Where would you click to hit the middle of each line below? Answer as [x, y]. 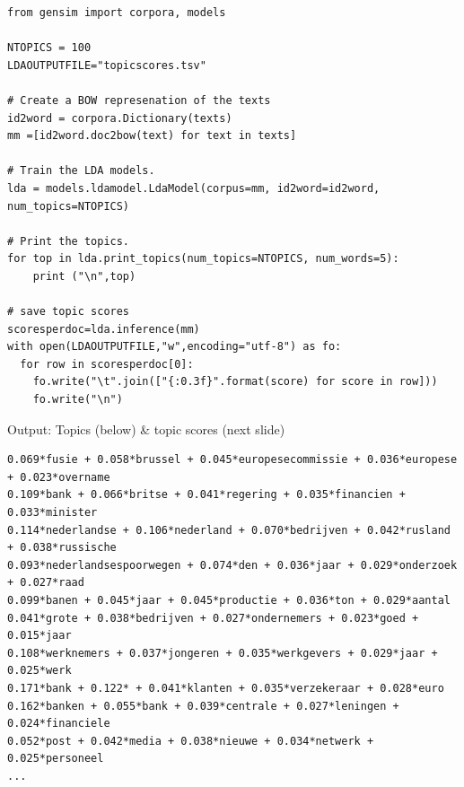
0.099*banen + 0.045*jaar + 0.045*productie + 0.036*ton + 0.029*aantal [229, 600]
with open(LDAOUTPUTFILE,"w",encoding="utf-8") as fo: [175, 347]
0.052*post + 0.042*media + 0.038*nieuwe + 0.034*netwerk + [191, 741]
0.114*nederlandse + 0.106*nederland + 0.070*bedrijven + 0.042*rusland [229, 530]
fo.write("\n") [78, 400]
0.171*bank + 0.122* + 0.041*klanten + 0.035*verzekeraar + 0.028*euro [226, 688]
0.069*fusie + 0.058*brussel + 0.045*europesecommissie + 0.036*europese [232, 460]
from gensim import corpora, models [117, 13]
